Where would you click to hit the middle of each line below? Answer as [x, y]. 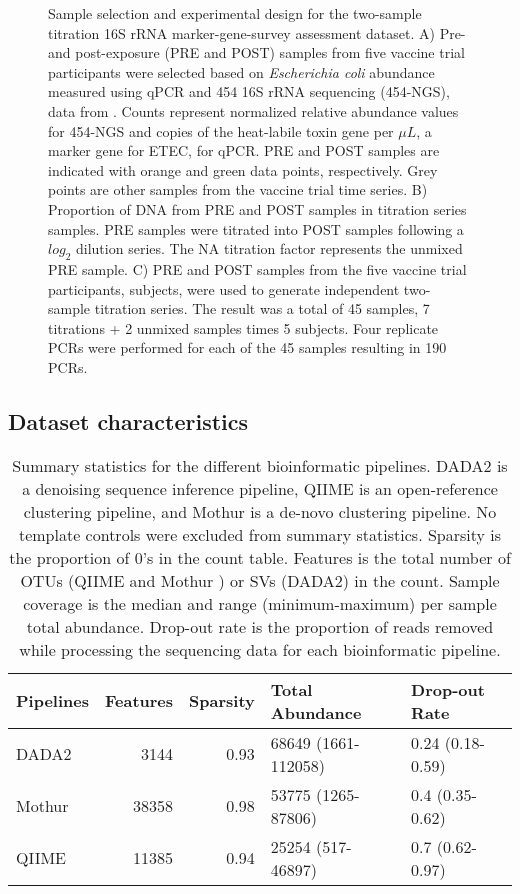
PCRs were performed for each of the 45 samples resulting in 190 [247, 347]
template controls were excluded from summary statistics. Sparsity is [260, 534]
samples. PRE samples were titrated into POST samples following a [256, 228]
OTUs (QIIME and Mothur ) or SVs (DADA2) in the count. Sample [260, 580]
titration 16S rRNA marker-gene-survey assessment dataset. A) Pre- [257, 32]
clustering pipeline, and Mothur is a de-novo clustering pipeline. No [260, 511]
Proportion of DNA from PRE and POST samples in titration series [257, 208]
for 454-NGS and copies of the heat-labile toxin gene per [221, 130]
